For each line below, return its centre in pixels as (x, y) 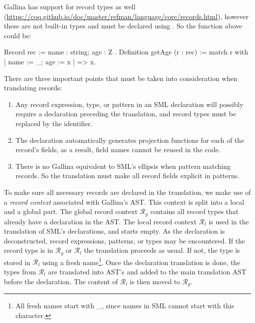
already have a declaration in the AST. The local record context (100, 221)
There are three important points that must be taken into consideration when (121, 78)
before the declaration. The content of (61, 281)
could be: (18, 35)
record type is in (29, 250)
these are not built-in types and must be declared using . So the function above (123, 26)
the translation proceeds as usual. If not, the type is (162, 250)
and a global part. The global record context (71, 211)
